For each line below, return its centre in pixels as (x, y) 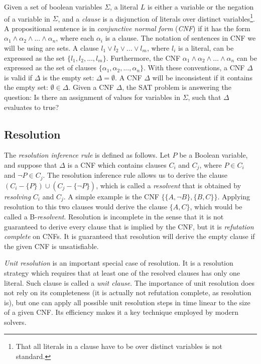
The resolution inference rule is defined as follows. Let (87, 155)
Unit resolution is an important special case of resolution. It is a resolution (119, 263)
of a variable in (27, 18)
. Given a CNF (91, 87)
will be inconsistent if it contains (202, 77)
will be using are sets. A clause (51, 48)
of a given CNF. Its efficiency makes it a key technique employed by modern (121, 312)
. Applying (234, 196)
